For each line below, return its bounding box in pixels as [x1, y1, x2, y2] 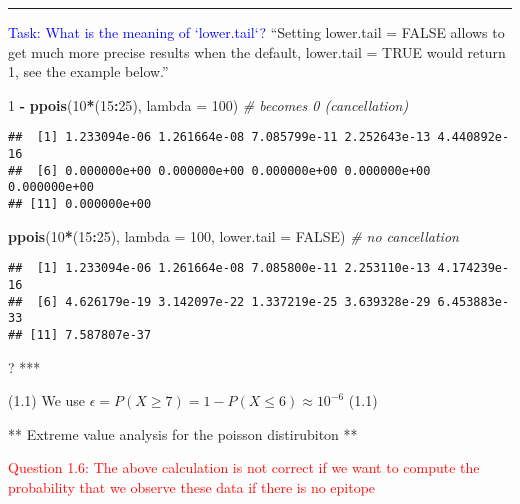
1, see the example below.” [8, 61, 169, 82]
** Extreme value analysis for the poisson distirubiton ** [8, 423, 358, 444]
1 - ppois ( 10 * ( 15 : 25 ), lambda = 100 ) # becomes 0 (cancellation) [8, 94, 409, 115]
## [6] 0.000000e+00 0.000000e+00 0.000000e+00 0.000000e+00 [8, 163, 431, 178]
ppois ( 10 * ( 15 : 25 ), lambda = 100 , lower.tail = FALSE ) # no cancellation [8, 225, 459, 246]
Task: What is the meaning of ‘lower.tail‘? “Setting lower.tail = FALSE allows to [8, 22, 505, 42]
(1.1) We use [8, 390, 86, 411]
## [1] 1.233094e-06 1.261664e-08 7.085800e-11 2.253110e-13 [8, 261, 431, 276]
